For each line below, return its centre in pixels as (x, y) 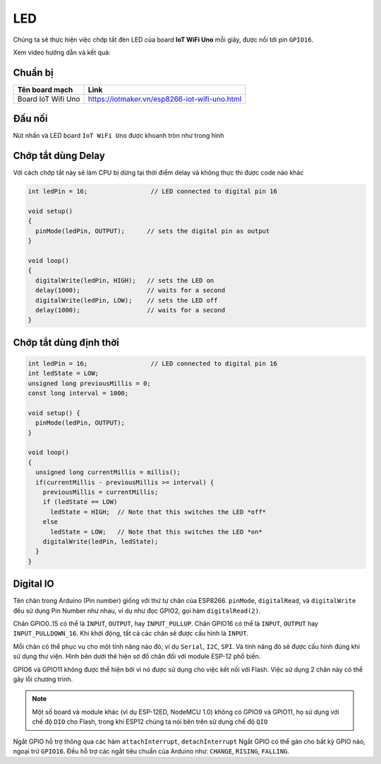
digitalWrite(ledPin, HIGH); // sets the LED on (125, 280)
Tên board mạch (45, 90)
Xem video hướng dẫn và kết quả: (62, 52)
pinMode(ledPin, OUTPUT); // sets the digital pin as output (153, 231)
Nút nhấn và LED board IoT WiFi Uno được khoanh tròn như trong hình (119, 136)
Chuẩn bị (33, 72)
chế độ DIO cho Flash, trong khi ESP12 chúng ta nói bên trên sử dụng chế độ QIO (150, 722)
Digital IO (34, 584)
